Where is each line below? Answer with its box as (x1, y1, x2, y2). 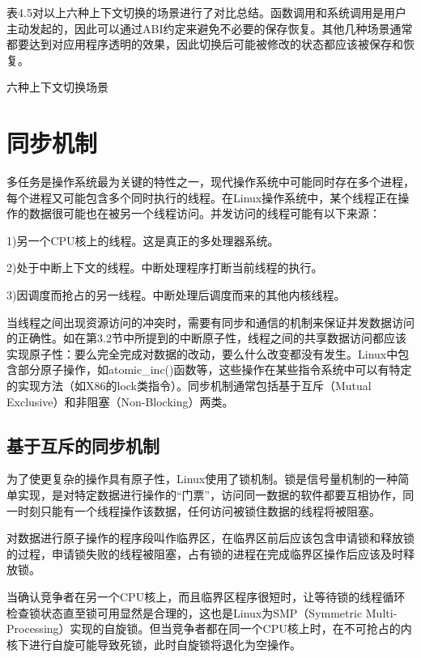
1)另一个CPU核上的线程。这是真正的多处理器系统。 (6, 231, 279, 248)
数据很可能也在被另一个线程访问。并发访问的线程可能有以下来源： (28, 205, 381, 222)
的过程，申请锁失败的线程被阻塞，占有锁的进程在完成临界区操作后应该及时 (6, 545, 403, 562)
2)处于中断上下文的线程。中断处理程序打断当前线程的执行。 (6, 259, 323, 276)
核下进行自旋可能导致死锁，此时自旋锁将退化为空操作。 (6, 635, 301, 652)
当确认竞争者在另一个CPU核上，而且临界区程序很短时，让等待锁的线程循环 (6, 588, 406, 605)
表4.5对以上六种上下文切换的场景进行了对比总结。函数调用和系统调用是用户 (6, 4, 406, 20)
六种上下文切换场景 (6, 79, 108, 96)
